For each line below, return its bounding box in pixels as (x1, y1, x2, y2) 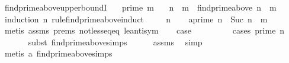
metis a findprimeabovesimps (4, 47, 113, 59)
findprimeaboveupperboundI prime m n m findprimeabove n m (4, 1, 277, 13)
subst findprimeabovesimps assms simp (28, 35, 203, 48)
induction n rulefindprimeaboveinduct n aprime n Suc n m (4, 12, 268, 25)
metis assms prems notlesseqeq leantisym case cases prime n (4, 24, 285, 37)
